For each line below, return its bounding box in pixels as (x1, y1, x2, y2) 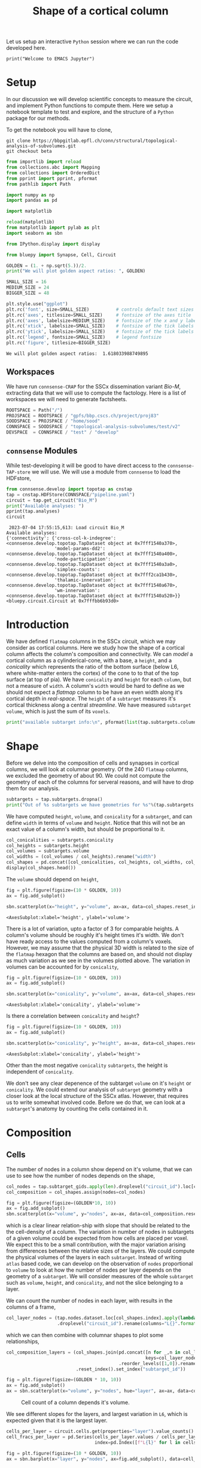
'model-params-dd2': (54, 546, 106, 552)
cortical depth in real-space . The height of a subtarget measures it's (6, 695, 176, 702)
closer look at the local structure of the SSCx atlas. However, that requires (6, 1092, 188, 1099)
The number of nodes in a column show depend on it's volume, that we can (6, 1166, 193, 1173)
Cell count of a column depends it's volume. (21, 1399, 130, 1406)
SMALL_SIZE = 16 (6, 279, 47, 285)
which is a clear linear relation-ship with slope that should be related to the (6, 1222, 190, 1229)
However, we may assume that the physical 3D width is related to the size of (6, 944, 194, 951)
